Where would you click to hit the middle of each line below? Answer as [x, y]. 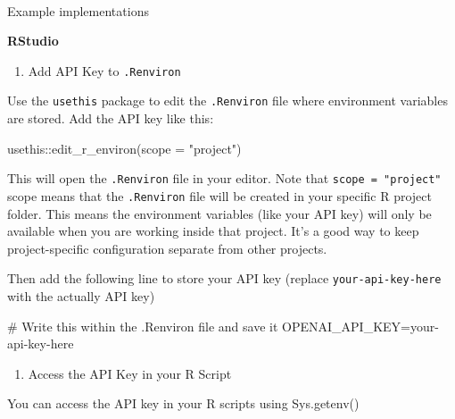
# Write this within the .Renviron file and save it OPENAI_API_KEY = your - [223, 326]
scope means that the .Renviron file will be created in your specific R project [220, 195]
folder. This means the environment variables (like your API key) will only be [219, 213]
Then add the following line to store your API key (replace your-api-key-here [224, 278]
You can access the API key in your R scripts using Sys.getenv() [183, 403]
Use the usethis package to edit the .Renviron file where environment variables [227, 101]
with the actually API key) [81, 296]
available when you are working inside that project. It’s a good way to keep [213, 231]
